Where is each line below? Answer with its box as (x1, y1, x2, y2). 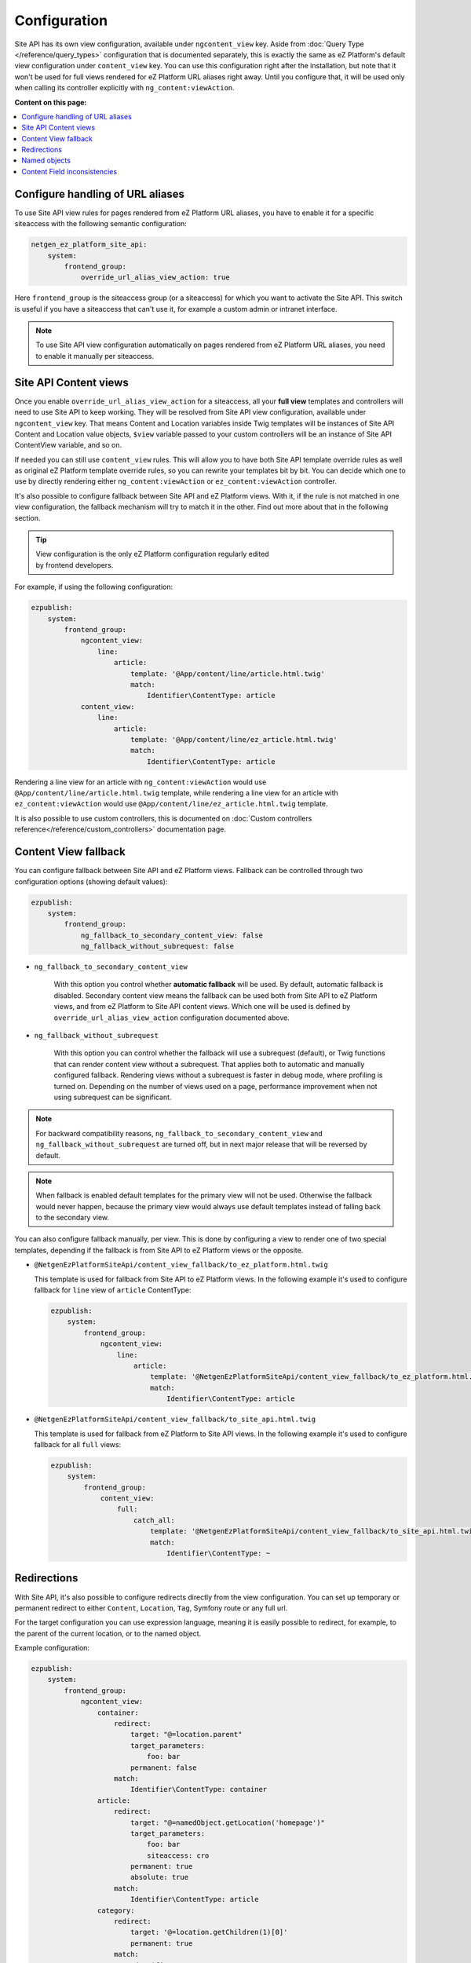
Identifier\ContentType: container (130, 1785, 268, 1794)
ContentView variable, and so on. (14, 440, 122, 450)
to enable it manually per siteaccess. (35, 351, 155, 360)
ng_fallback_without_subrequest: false (80, 942, 235, 951)
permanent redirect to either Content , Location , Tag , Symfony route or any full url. (14, 1603, 288, 1613)
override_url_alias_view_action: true (80, 273, 231, 282)
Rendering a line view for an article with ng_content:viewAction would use (14, 777, 267, 787)
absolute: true (130, 1873, 188, 1882)
